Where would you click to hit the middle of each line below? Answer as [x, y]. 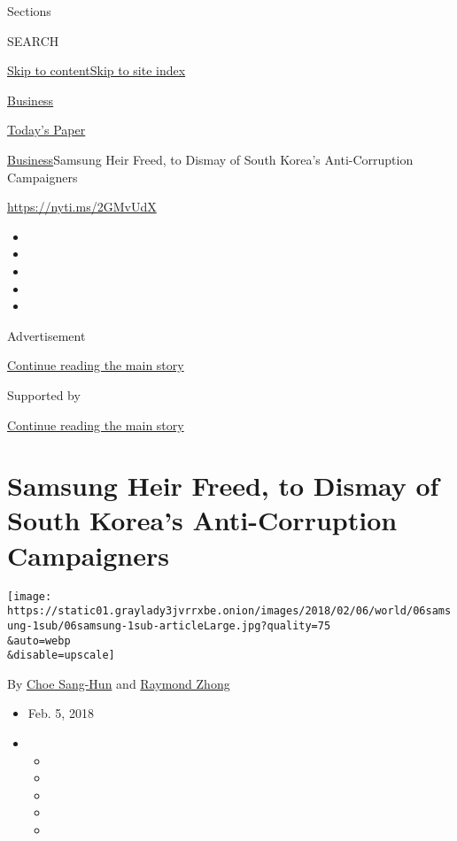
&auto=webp [39, 640]
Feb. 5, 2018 [61, 713]
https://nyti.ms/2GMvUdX [82, 207]
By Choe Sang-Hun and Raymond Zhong [119, 683]
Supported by [44, 394]
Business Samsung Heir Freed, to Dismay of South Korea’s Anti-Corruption [210, 159]
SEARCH [33, 40]
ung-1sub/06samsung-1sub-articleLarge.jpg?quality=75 [169, 625]
